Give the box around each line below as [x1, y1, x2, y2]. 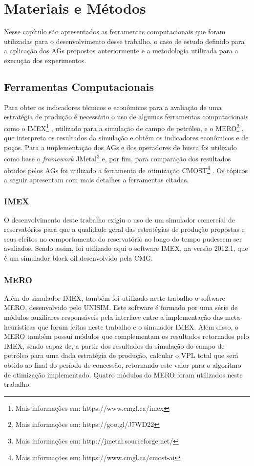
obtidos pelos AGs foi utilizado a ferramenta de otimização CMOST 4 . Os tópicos [4, 163, 248, 175]
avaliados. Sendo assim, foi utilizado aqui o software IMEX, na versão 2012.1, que [4, 243, 248, 253]
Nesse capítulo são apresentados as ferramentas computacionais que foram [4, 26, 226, 37]
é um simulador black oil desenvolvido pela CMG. [4, 253, 153, 263]
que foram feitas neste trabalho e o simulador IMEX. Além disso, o [38, 321, 238, 332]
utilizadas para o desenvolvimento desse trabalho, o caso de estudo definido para [4, 36, 245, 46]
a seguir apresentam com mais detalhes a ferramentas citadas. [4, 174, 189, 184]
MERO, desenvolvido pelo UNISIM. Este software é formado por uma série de [4, 302, 238, 312]
